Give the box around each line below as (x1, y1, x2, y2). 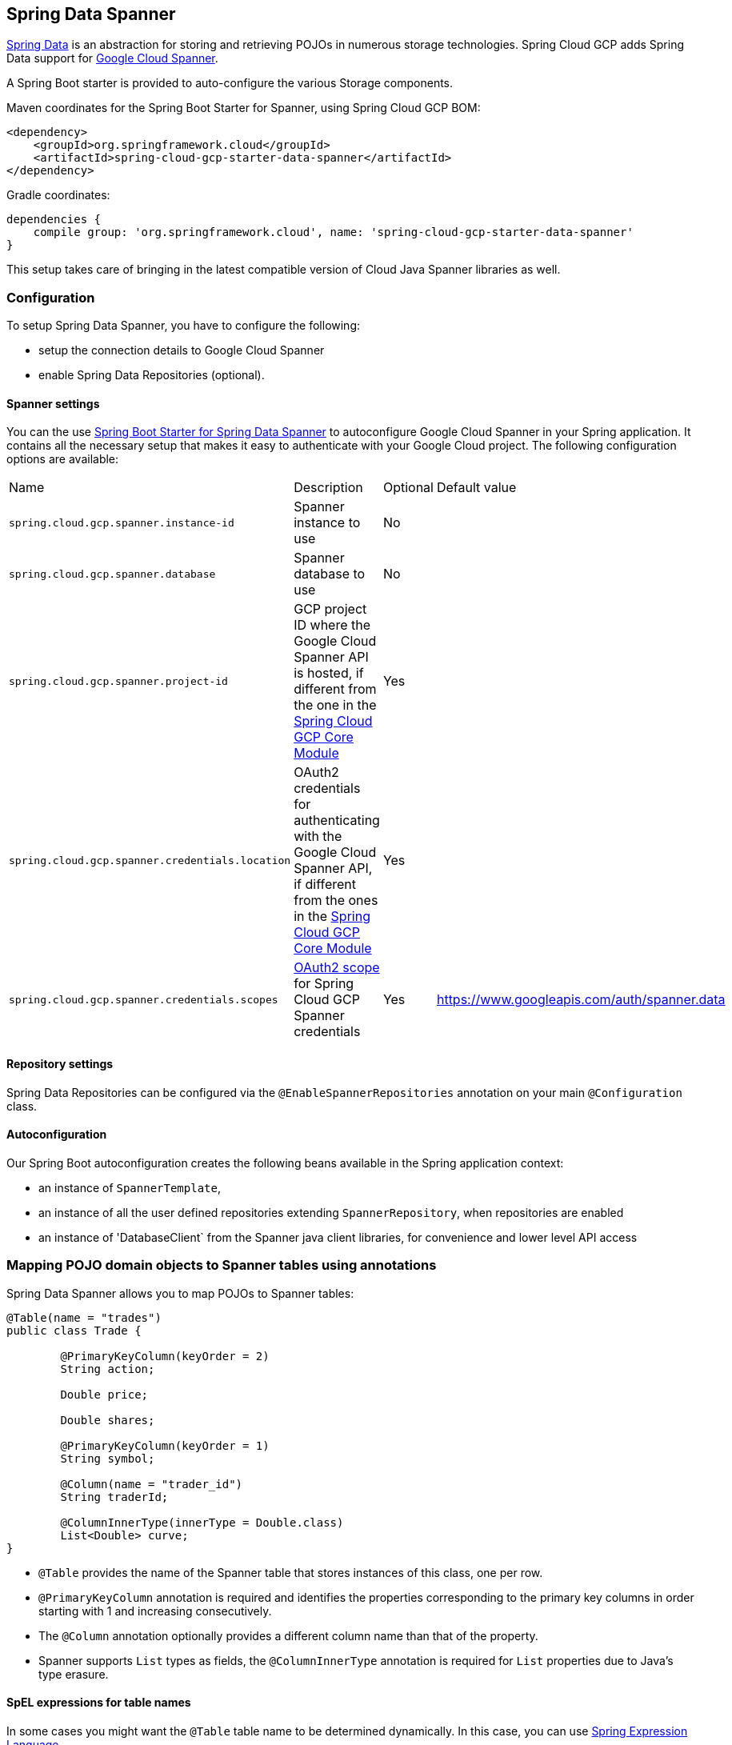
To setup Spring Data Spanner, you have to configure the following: (6, 318, 361, 333)
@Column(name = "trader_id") (60, 1477, 243, 1491)
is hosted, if (294, 665, 364, 682)
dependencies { (6, 213, 102, 226)
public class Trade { (6, 1323, 142, 1337)
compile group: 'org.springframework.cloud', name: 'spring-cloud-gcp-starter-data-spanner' (33, 226, 634, 239)
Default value (436, 479, 517, 496)
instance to (294, 514, 361, 531)
